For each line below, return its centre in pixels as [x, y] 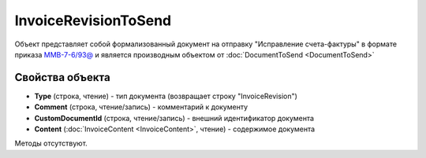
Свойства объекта [62, 77]
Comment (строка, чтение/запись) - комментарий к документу [141, 107]
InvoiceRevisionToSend [93, 20]
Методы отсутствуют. [51, 143]
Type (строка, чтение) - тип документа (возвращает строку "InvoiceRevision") [166, 96]
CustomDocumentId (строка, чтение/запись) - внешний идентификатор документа [174, 118]
